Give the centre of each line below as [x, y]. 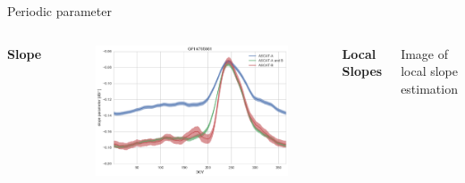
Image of [425, 53]
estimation [429, 88]
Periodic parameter [59, 11]
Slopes [362, 71]
